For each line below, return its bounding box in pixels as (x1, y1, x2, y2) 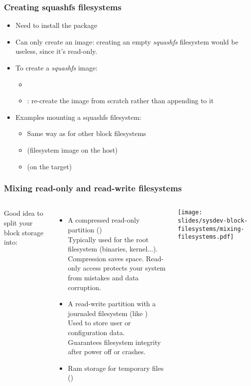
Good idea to (4, 208, 44, 218)
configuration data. (68, 327, 125, 337)
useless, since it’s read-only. (15, 46, 97, 56)
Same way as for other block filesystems (27, 128, 146, 138)
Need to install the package (15, 20, 97, 30)
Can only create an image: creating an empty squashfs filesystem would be (15, 36, 238, 46)
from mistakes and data (68, 272, 139, 282)
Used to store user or (68, 318, 131, 328)
